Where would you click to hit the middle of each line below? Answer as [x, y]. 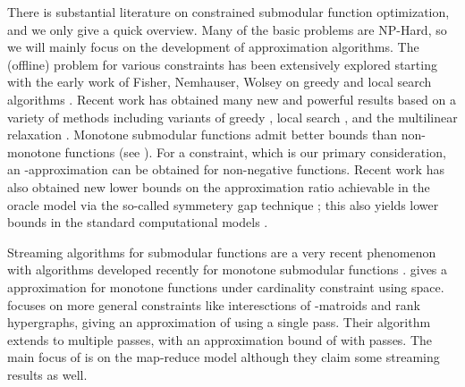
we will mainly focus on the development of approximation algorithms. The [213, 47]
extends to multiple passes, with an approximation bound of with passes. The [220, 339]
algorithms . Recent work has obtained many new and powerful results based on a [232, 99]
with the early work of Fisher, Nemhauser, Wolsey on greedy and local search [220, 82]
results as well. [47, 374]
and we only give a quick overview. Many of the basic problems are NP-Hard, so [227, 29]
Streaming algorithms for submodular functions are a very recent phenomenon [222, 252]
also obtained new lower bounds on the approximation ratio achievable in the [219, 186]
